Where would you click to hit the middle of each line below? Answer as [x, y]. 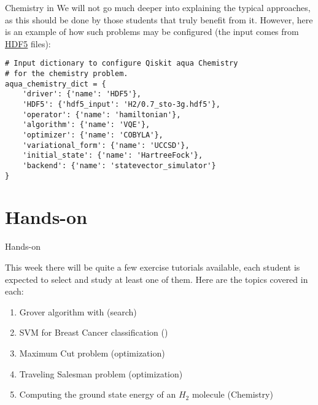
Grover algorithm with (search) [78, 311]
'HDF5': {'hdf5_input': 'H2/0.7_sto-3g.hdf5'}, [121, 104]
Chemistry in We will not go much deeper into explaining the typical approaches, [158, 7]
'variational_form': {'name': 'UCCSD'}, [106, 145]
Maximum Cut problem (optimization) [92, 353]
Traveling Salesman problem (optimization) [101, 373]
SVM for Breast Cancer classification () [94, 332]
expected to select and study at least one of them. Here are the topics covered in [157, 279]
